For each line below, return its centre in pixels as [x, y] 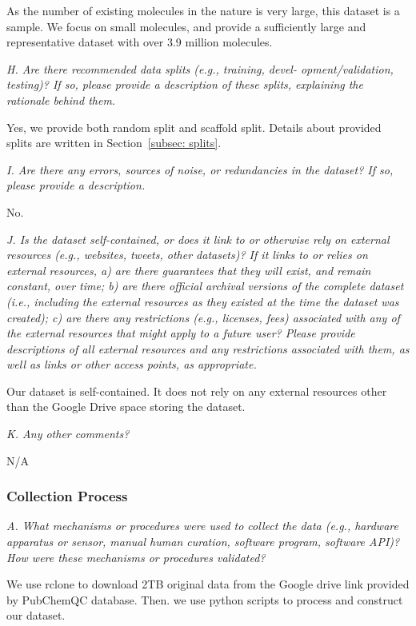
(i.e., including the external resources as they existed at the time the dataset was [203, 301]
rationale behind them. [61, 100]
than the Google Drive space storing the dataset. [126, 407]
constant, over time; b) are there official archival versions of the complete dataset [205, 286]
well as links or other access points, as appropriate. [132, 364]
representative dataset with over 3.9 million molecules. [140, 42]
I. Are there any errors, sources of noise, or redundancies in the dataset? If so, [200, 169]
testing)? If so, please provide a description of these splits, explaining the [185, 84]
